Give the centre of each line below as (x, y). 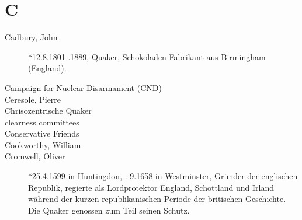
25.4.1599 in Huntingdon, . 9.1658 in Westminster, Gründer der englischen (165, 176)
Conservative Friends (42, 133)
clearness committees (42, 122)
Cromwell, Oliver (35, 156)
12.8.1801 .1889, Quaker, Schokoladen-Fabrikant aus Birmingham (149, 56)
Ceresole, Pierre (33, 99)
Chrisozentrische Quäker (48, 111)
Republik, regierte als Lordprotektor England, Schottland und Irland (151, 187)
